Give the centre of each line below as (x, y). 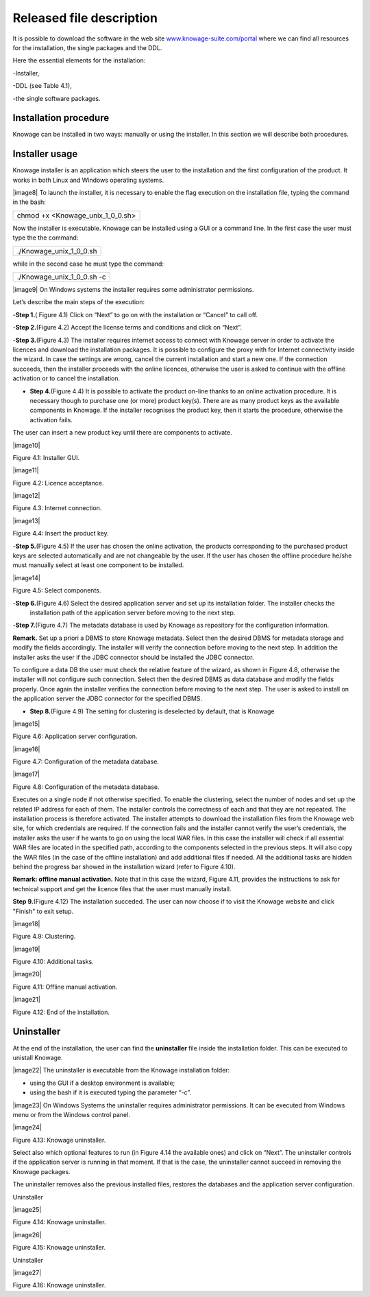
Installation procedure (61, 118)
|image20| (27, 974)
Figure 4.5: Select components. (57, 590)
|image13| (26, 520)
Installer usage (45, 154)
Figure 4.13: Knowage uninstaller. (59, 1140)
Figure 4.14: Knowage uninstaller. (59, 1222)
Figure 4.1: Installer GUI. (46, 457)
